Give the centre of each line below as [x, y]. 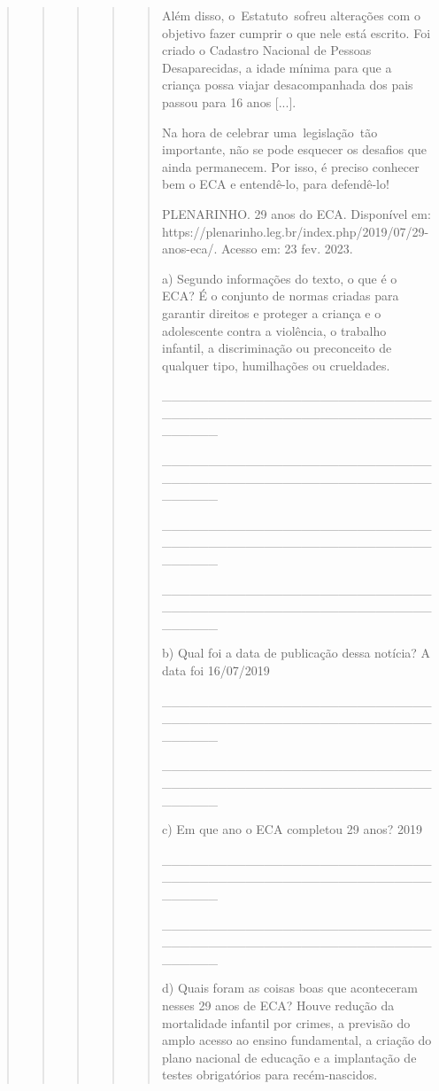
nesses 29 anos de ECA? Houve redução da [278, 1005]
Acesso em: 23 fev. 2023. [287, 249]
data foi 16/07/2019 [216, 670]
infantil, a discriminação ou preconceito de [277, 348]
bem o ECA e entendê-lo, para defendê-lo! [275, 184]
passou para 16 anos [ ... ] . [229, 101]
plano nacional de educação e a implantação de [289, 1057]
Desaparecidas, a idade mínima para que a [277, 67]
